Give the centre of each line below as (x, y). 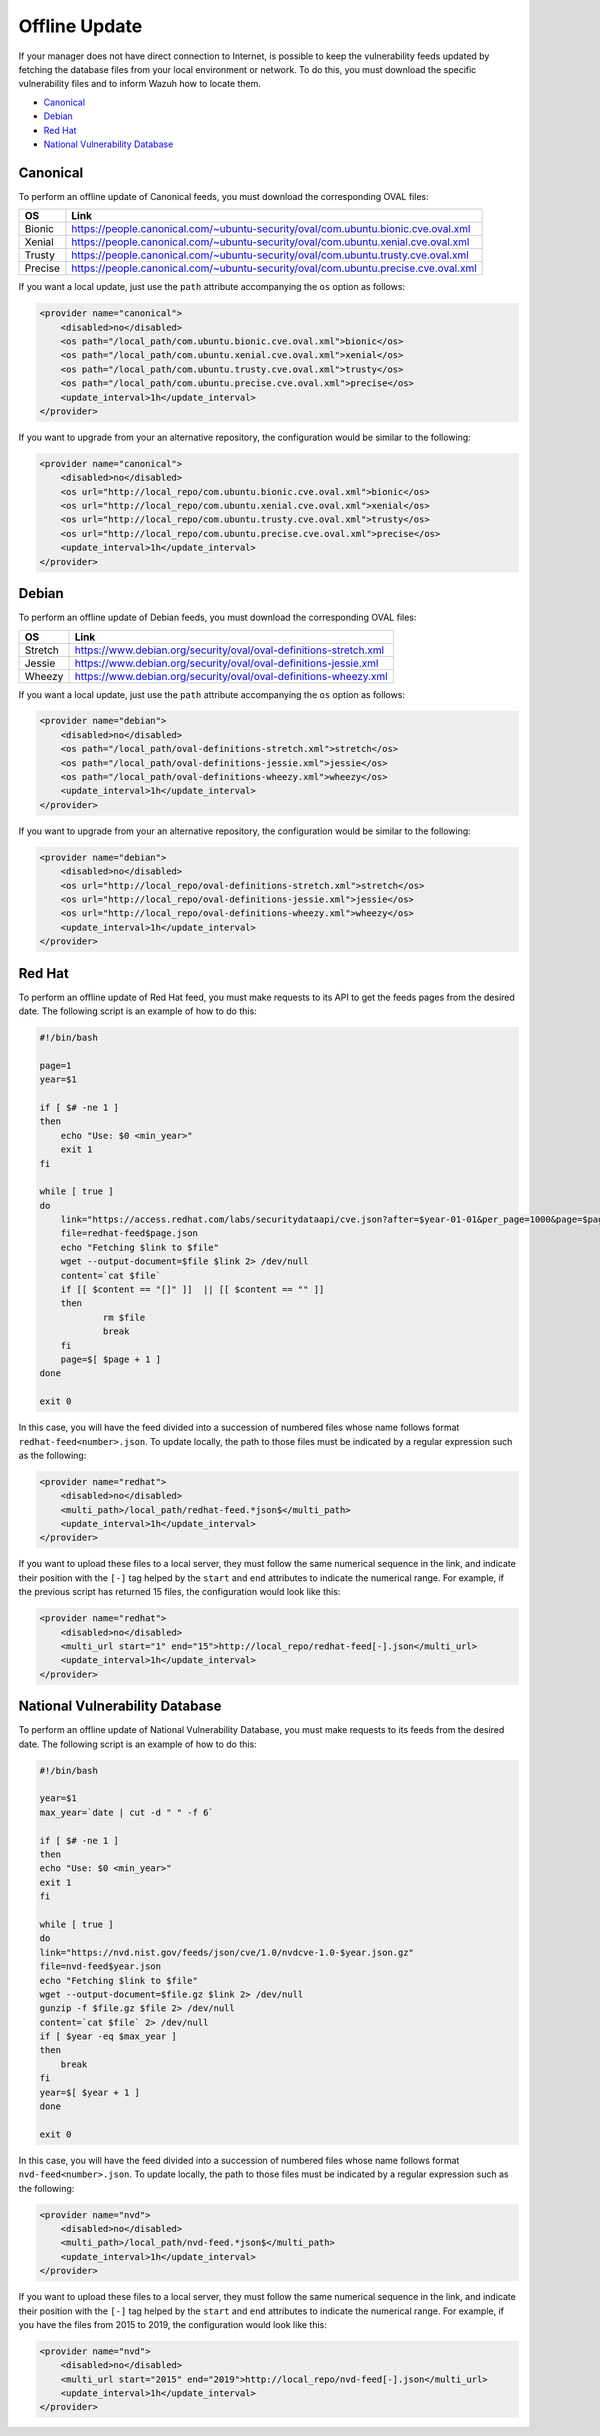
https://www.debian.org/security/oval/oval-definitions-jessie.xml (226, 663)
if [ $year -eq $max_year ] (108, 2036)
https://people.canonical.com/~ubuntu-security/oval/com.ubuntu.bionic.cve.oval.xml (271, 229)
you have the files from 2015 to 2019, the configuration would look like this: (172, 2324)
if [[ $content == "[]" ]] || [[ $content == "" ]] (192, 1289)
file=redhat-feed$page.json (129, 1233)
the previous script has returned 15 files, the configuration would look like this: (179, 1592)
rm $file (124, 1317)
